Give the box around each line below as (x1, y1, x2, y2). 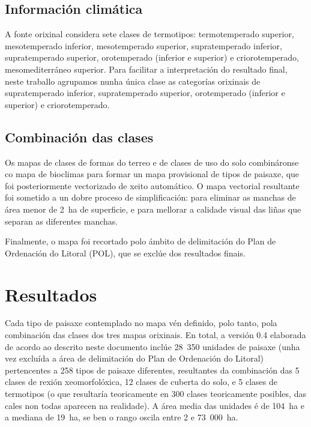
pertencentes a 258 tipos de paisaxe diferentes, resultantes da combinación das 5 (5, 363, 300, 376)
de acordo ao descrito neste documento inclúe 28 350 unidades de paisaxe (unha (5, 340, 300, 353)
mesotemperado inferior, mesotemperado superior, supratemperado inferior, (5, 39, 282, 52)
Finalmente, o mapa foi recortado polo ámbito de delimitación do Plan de (5, 235, 276, 247)
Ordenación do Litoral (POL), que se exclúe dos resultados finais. (5, 246, 246, 259)
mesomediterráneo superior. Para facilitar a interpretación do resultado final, (5, 62, 288, 75)
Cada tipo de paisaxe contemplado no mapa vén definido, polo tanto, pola (5, 316, 277, 329)
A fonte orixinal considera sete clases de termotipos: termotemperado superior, (5, 28, 294, 40)
